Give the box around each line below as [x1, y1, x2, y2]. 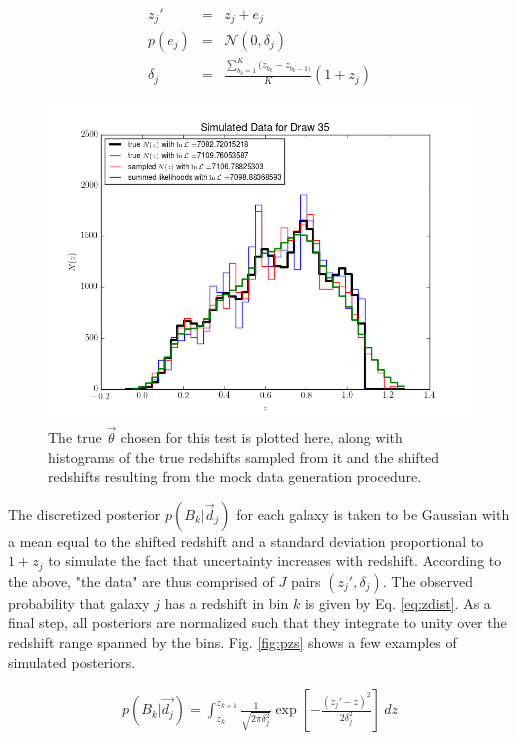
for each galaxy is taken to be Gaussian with [236, 503, 510, 524]
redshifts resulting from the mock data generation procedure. [48, 466, 422, 487]
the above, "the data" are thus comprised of [8, 570, 274, 591]
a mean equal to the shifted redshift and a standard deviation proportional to [8, 530, 484, 551]
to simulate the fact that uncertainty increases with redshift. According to [48, 550, 502, 571]
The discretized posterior [8, 503, 161, 524]
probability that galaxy [8, 592, 150, 613]
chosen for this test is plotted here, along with [120, 426, 403, 447]
